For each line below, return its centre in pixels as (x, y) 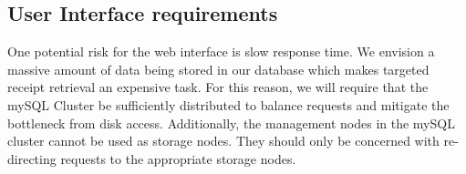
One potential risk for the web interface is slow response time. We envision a (221, 51)
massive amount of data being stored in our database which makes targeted (218, 69)
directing (32, 158)
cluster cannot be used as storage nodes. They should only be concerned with (223, 141)
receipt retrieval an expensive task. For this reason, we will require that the (218, 87)
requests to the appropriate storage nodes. (178, 158)
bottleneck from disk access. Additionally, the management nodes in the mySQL (231, 123)
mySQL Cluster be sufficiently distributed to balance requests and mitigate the (228, 104)
